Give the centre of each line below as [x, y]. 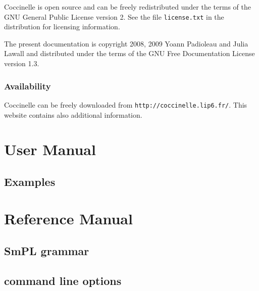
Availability [28, 86]
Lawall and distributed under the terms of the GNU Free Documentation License [129, 53]
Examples [30, 181]
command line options [63, 280]
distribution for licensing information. [62, 27]
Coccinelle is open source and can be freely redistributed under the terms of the [127, 7]
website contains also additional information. [73, 114]
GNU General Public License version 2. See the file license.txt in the [114, 16]
